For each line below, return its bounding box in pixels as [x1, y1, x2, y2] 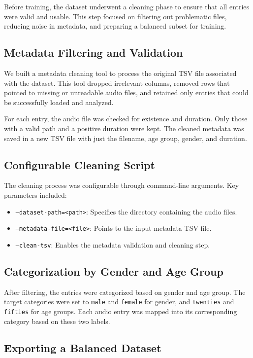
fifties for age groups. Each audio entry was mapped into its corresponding [4, 306, 237, 316]
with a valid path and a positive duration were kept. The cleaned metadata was [4, 123, 244, 133]
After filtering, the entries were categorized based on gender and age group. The [4, 286, 246, 297]
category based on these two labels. [4, 316, 110, 326]
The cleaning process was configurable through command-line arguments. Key [4, 180, 239, 190]
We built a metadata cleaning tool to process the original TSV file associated [4, 68, 237, 78]
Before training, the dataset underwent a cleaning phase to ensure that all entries [4, 1, 250, 11]
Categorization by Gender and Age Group [4, 263, 223, 279]
